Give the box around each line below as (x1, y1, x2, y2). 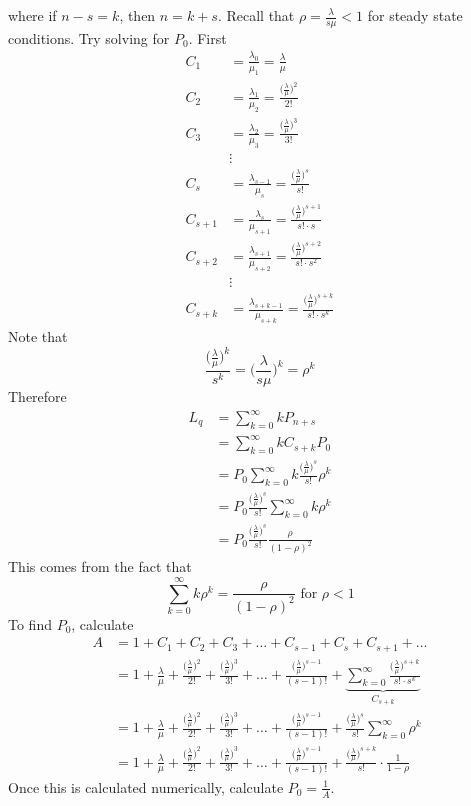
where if (8, 5, 57, 25)
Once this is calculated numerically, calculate (8, 776, 284, 797)
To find (8, 613, 52, 634)
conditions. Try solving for (8, 27, 170, 48)
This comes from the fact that (8, 556, 192, 577)
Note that (8, 325, 68, 346)
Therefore (8, 385, 67, 406)
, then (119, 5, 156, 25)
